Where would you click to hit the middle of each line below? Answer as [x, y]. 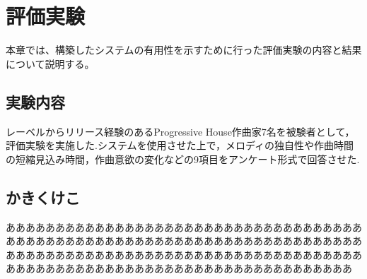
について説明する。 [50, 63]
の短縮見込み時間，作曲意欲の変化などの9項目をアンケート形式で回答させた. [183, 159]
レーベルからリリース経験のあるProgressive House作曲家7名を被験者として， [180, 131]
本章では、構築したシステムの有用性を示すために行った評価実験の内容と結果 [184, 50]
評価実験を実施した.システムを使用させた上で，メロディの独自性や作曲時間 [180, 145]
